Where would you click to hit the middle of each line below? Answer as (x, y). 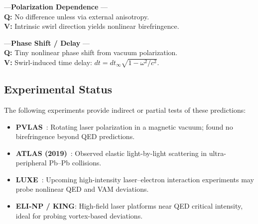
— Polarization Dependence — (56, 6)
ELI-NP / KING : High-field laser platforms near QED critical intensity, (129, 206)
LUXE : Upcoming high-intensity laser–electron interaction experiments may (135, 179)
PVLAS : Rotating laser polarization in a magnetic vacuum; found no (124, 126)
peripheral (31, 163)
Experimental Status (58, 89)
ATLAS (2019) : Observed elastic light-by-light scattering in (111, 153)
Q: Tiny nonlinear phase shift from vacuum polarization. (91, 52)
